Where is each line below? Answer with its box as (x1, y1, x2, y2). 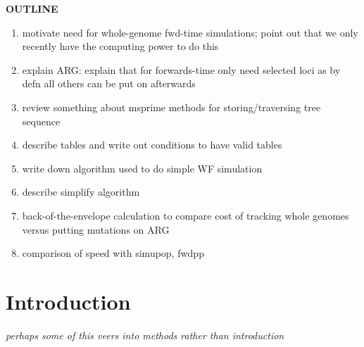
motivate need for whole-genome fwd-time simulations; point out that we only (22, 25, 358, 39)
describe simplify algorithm (22, 184, 140, 199)
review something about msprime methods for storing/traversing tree (22, 99, 321, 114)
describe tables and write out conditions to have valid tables (22, 137, 282, 152)
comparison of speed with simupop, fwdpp (22, 246, 204, 260)
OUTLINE (6, 1, 58, 15)
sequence (22, 113, 61, 128)
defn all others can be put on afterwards (22, 76, 196, 91)
